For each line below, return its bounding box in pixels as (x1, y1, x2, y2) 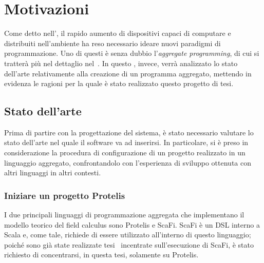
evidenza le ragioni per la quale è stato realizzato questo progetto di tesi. (4, 78, 234, 89)
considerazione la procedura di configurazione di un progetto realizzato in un (4, 147, 246, 158)
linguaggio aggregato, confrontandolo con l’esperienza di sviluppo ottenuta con (4, 157, 251, 168)
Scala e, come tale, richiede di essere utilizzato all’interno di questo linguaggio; (4, 229, 251, 240)
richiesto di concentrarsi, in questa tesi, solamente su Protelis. (4, 249, 199, 260)
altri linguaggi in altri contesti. (4, 167, 101, 178)
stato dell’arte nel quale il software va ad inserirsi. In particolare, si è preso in (4, 137, 249, 148)
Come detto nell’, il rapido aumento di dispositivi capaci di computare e (4, 28, 231, 38)
